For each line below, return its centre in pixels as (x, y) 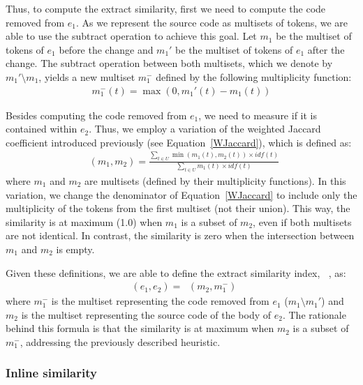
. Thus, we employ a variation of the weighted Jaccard (205, 129)
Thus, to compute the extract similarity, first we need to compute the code (166, 8)
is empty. (75, 249)
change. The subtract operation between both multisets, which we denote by (169, 63)
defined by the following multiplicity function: (254, 76)
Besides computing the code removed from (96, 115)
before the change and (106, 49)
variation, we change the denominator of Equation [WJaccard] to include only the (181, 194)
